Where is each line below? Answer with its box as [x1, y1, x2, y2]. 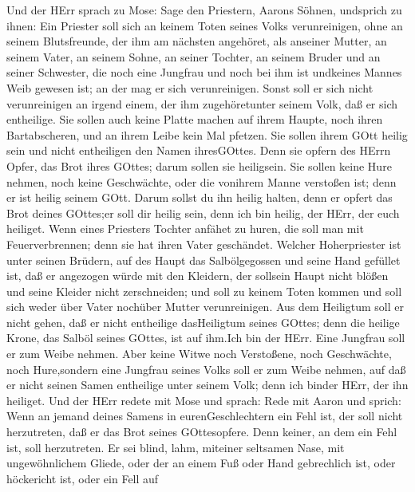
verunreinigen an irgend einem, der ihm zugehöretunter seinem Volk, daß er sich [6, 95, 398, 112]
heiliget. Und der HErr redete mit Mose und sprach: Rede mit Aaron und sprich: [6, 392, 401, 408]
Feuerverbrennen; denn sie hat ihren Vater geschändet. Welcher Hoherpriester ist [6, 235, 401, 252]
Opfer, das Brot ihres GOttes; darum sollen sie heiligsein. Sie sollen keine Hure [6, 157, 392, 174]
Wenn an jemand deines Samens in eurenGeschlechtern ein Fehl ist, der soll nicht [6, 407, 403, 424]
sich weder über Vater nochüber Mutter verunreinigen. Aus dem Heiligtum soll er [6, 298, 404, 315]
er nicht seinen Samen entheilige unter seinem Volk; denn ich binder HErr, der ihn [6, 376, 409, 393]
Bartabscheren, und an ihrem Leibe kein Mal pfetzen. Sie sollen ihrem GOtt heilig [6, 126, 408, 143]
